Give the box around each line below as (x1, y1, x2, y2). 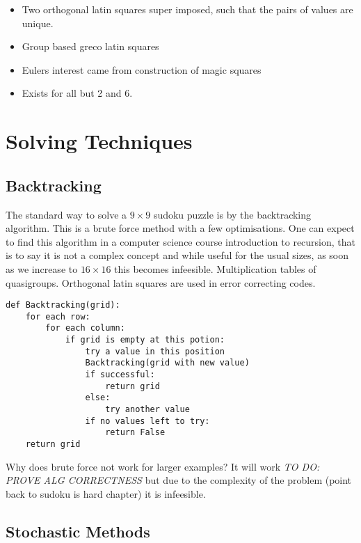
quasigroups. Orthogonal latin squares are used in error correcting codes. (6, 275, 316, 290)
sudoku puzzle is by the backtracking (153, 207, 312, 221)
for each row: (25, 311, 90, 322)
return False (105, 427, 166, 438)
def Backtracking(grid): (6, 300, 120, 310)
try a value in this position (85, 346, 225, 356)
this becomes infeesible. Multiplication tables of (114, 261, 316, 276)
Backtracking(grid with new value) (85, 358, 250, 368)
